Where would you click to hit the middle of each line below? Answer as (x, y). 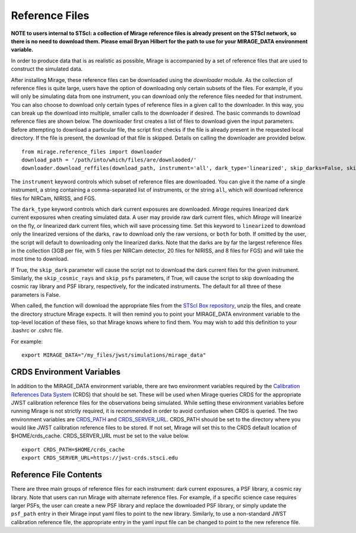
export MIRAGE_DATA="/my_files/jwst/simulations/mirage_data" (114, 355)
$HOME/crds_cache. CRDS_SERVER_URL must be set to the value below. (100, 436)
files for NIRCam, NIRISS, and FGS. (53, 198)
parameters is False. (36, 294)
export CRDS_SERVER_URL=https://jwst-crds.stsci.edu (100, 458)
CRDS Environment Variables (66, 372)
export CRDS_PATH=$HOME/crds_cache (73, 449)
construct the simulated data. (47, 69)
